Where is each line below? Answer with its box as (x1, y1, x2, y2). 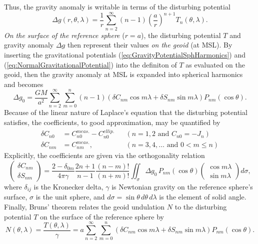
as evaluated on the (185, 59, 245, 69)
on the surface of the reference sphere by (39, 211, 164, 221)
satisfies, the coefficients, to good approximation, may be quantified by (4, 117, 220, 127)
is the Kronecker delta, (33, 181, 103, 191)
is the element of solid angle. (159, 191, 246, 202)
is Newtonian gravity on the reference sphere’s (111, 181, 253, 191)
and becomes (4, 78, 43, 89)
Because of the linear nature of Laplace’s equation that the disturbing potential (4, 107, 247, 117)
